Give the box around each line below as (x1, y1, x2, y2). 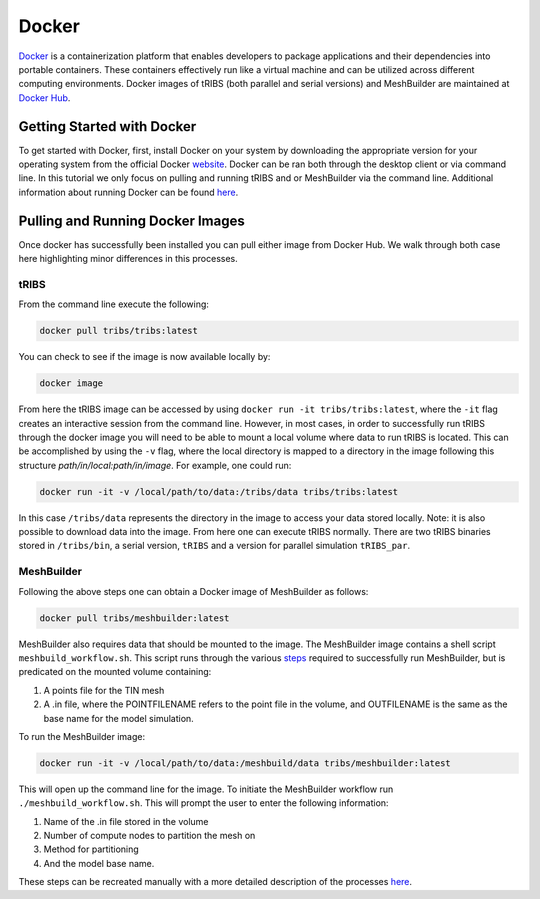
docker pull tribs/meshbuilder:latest (39, 612, 230, 624)
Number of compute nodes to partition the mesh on (43, 830, 256, 842)
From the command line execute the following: (18, 298, 210, 310)
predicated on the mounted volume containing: (18, 666, 212, 678)
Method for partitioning (43, 843, 139, 855)
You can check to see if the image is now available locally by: (18, 351, 271, 363)
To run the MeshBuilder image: (18, 730, 145, 742)
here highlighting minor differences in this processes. (18, 253, 239, 265)
